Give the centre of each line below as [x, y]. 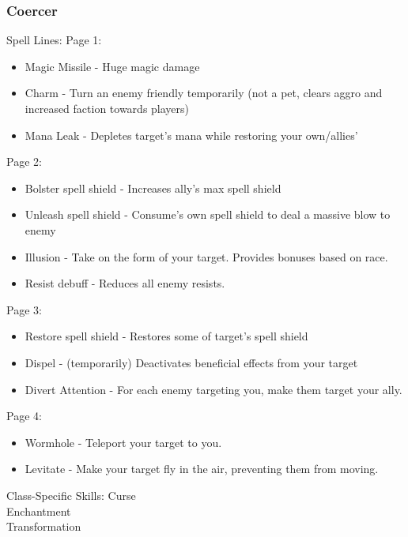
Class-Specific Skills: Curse [71, 495]
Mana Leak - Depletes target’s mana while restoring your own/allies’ [191, 135]
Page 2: [24, 161]
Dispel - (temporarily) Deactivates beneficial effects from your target [191, 362]
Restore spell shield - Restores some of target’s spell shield [166, 336]
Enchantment [39, 511]
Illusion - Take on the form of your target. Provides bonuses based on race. [206, 256]
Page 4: [24, 416]
